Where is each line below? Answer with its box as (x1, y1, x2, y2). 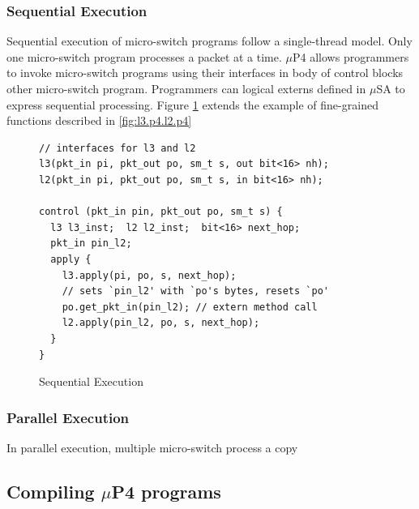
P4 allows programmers (293, 48, 409, 65)
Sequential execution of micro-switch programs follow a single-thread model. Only (6, 32, 413, 49)
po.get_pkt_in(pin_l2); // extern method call (62, 301, 318, 313)
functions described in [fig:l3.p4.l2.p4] (6, 112, 192, 129)
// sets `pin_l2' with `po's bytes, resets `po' (62, 285, 329, 297)
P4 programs (111, 478, 221, 503)
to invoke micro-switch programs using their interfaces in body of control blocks (6, 64, 404, 81)
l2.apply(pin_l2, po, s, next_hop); (62, 317, 260, 329)
